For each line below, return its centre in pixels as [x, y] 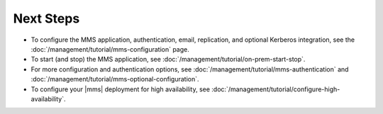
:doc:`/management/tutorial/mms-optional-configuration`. [115, 79]
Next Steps [46, 18]
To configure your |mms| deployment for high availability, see [121, 89]
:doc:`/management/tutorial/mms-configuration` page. [110, 49]
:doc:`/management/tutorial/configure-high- [276, 89]
